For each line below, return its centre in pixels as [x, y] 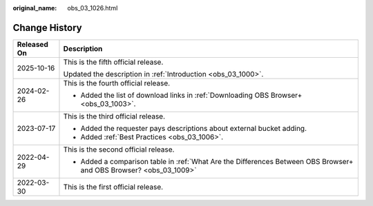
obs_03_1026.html [93, 8]
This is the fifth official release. [113, 62]
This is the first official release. [113, 187]
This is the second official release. [119, 150]
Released [32, 44]
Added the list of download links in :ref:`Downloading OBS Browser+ [191, 95]
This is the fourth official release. [117, 83]
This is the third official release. [114, 116]
